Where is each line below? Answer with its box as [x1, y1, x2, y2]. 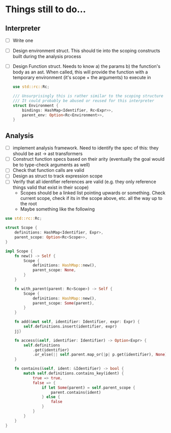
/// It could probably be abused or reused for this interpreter [12, 98, 154, 103]
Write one [12, 37, 34, 43]
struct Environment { [12, 103, 59, 108]
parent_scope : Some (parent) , [32, 300, 95, 305]
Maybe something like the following [20, 206, 95, 212]
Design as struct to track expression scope [12, 173, 103, 179]
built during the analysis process [12, 54, 81, 60]
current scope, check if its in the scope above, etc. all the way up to [20, 195, 163, 201]
